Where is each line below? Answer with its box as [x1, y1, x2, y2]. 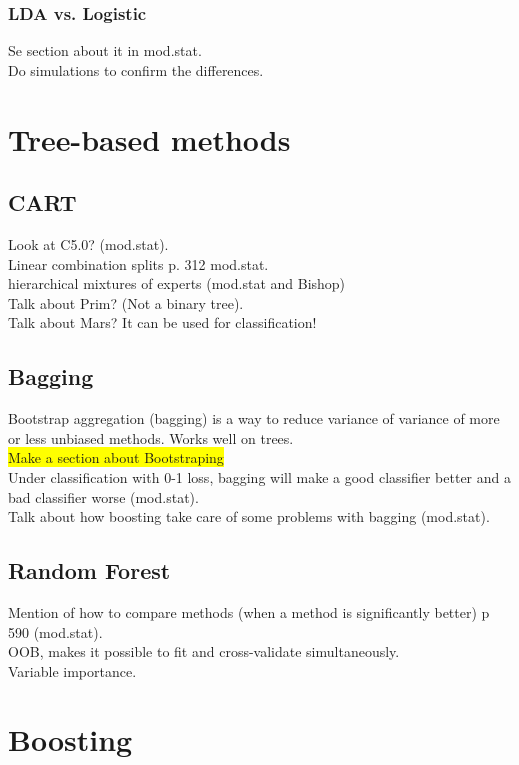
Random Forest [8, 555, 171, 586]
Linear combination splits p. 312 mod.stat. [8, 253, 269, 274]
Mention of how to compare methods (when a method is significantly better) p [8, 601, 490, 622]
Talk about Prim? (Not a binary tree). [8, 292, 244, 313]
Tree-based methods [8, 118, 291, 159]
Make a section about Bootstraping [8, 447, 224, 468]
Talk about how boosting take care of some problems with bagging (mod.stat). [8, 506, 490, 527]
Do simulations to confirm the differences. [8, 59, 264, 80]
